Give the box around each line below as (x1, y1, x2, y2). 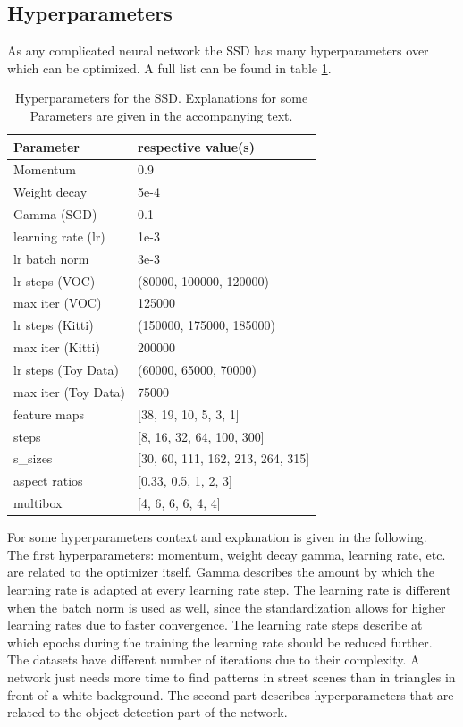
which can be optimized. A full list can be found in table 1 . (7, 58, 332, 77)
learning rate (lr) (13, 226, 105, 245)
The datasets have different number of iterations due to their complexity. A (7, 650, 420, 669)
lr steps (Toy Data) (13, 360, 119, 379)
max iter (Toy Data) (13, 382, 126, 401)
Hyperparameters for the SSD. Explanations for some (15, 89, 308, 107)
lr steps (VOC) (13, 271, 96, 290)
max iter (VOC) (13, 293, 102, 312)
